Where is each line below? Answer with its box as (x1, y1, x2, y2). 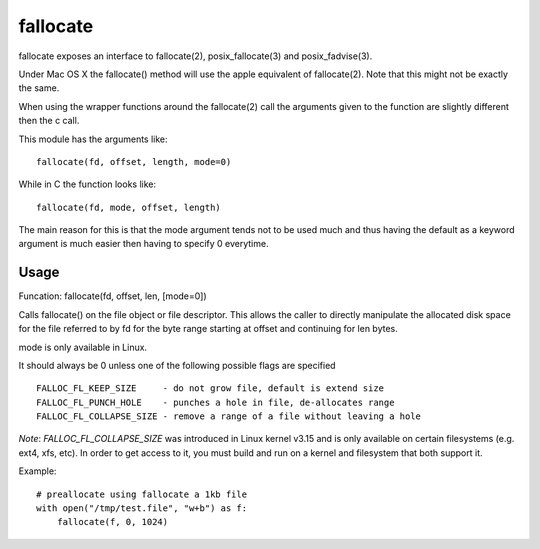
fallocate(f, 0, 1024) (56, 516, 169, 528)
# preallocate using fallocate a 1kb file (36, 488, 248, 500)
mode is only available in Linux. (18, 341, 148, 353)
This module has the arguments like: (18, 133, 169, 145)
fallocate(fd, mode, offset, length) (36, 201, 222, 213)
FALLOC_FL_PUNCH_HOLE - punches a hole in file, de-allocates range (36, 396, 395, 408)
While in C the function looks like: (18, 178, 157, 190)
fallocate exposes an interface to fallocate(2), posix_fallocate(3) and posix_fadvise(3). (18, 50, 373, 62)
